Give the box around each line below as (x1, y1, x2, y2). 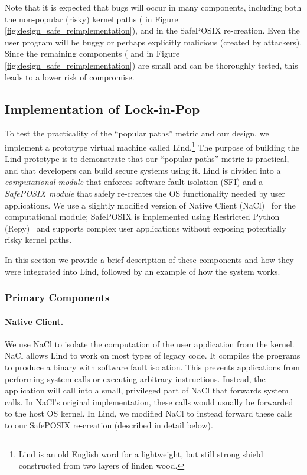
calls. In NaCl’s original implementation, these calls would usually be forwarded (5, 395, 293, 408)
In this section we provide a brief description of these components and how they (5, 253, 294, 265)
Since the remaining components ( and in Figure (5, 47, 180, 60)
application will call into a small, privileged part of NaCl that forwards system (5, 384, 289, 396)
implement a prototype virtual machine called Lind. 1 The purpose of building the (5, 139, 299, 153)
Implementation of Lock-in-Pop (5, 99, 200, 118)
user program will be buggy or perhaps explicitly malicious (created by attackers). (5, 35, 302, 48)
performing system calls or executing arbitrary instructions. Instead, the (5, 372, 266, 385)
